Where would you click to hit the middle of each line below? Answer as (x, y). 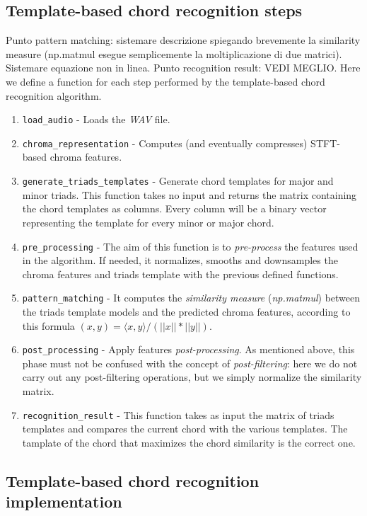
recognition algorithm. (54, 95)
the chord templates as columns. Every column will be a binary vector (174, 208)
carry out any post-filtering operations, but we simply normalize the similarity (192, 377)
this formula (48, 325)
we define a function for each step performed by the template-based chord (165, 81)
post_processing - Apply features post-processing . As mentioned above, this (188, 349)
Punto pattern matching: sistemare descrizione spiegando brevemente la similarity (183, 40)
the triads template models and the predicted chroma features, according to (186, 312)
